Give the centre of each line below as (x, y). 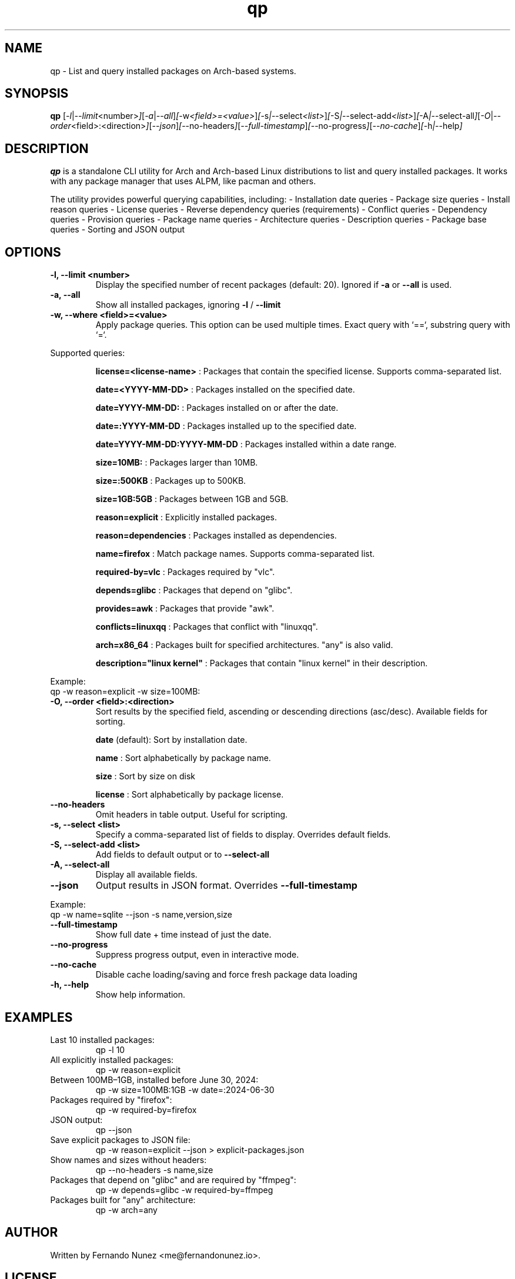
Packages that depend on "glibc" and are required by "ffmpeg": (173, 1180)
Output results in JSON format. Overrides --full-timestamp (226, 886)
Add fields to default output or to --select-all (183, 855)
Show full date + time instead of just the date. (183, 935)
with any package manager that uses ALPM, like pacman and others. (183, 181)
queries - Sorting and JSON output (118, 230)
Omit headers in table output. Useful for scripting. (192, 815)
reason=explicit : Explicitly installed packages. (186, 517)
